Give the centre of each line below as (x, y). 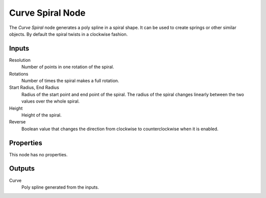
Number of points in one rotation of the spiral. (68, 67)
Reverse (17, 122)
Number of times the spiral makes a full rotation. (70, 81)
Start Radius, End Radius (34, 87)
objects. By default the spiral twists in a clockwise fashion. (68, 34)
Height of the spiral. (41, 115)
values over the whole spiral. (50, 101)
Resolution (20, 60)
